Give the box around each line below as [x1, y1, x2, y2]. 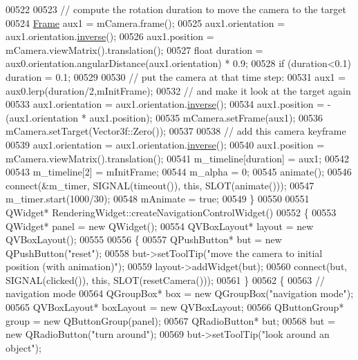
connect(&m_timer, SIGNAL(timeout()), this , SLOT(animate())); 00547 [6, 178, 314, 192]
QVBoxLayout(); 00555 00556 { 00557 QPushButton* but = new [6, 232, 282, 247]
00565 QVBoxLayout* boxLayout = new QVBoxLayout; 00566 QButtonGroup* [6, 300, 344, 314]
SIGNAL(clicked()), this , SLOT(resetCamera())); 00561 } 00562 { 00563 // [6, 272, 325, 287]
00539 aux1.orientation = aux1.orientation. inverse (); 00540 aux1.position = [6, 137, 325, 151]
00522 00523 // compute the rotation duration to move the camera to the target [6, 2, 346, 16]
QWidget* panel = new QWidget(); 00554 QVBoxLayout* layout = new [6, 218, 314, 233]
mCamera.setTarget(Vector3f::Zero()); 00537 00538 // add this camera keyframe [6, 124, 346, 138]
